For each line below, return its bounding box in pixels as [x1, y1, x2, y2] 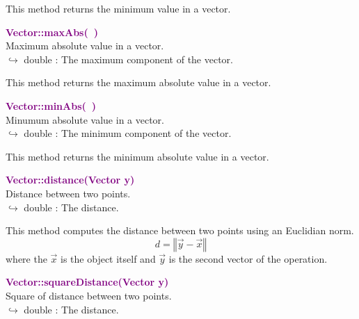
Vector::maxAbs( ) [6, 24, 98, 39]
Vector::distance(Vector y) [6, 172, 135, 187]
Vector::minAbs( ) [6, 98, 97, 113]
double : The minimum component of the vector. [24, 126, 232, 140]
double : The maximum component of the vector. [24, 51, 233, 66]
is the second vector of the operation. [168, 251, 328, 265]
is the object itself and [61, 251, 156, 265]
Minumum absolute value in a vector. [6, 112, 165, 126]
